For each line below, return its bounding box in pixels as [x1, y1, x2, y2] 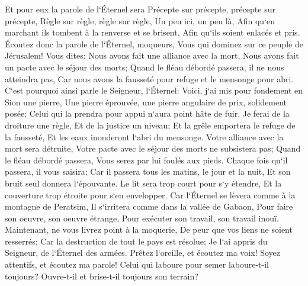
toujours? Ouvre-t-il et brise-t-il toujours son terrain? [5, 269, 198, 282]
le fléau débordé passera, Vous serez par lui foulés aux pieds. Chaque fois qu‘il [5, 153, 288, 166]
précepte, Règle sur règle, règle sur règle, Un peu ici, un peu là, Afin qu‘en [5, 14, 275, 27]
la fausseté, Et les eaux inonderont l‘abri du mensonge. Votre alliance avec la [5, 130, 284, 143]
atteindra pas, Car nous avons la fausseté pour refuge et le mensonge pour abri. [5, 72, 294, 85]
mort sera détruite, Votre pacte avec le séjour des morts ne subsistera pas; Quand [5, 142, 301, 155]
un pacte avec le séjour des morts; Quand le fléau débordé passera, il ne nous [5, 60, 284, 73]
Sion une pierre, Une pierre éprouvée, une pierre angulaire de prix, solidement [5, 95, 287, 108]
